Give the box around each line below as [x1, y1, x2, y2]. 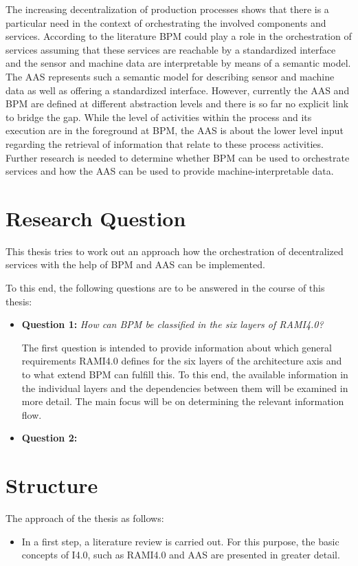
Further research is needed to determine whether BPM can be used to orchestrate [5, 150, 350, 164]
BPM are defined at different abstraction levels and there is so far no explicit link [5, 96, 349, 111]
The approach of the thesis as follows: [5, 511, 164, 525]
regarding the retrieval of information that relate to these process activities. [5, 136, 324, 151]
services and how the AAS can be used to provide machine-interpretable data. [5, 164, 334, 178]
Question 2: [21, 431, 78, 445]
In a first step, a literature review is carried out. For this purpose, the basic [21, 534, 339, 548]
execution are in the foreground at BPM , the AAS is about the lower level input [5, 123, 344, 138]
